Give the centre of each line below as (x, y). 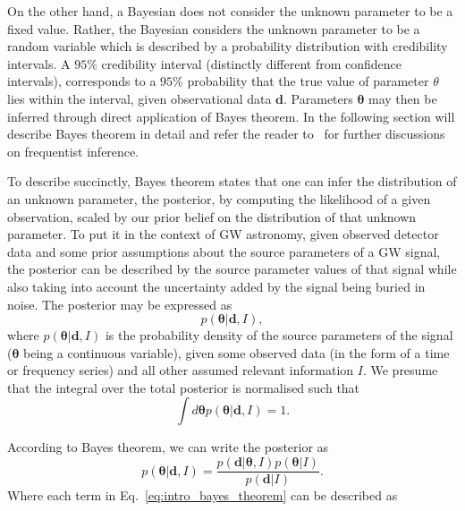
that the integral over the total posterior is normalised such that (184, 387)
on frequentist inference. (73, 151)
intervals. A (39, 63)
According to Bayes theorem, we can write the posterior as (168, 447)
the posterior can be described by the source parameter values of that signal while (232, 269)
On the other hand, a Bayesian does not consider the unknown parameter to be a (230, 11)
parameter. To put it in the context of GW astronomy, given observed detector (223, 234)
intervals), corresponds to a (82, 81)
